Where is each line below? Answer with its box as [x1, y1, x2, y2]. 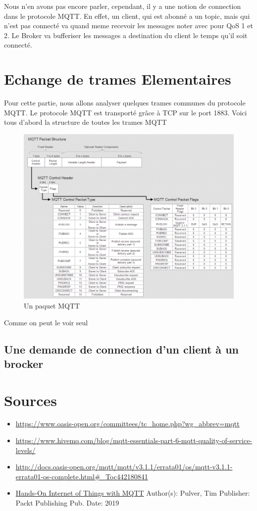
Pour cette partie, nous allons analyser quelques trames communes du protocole [4, 98, 246, 108]
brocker [4, 356, 44, 371]
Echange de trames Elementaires [4, 69, 231, 89]
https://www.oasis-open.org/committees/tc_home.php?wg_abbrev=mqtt [15, 418, 240, 429]
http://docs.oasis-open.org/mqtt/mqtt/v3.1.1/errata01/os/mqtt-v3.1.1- [15, 461, 233, 472]
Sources [4, 390, 57, 410]
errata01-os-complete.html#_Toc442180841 [15, 471, 148, 481]
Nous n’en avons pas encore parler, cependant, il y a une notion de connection [4, 1, 241, 11]
